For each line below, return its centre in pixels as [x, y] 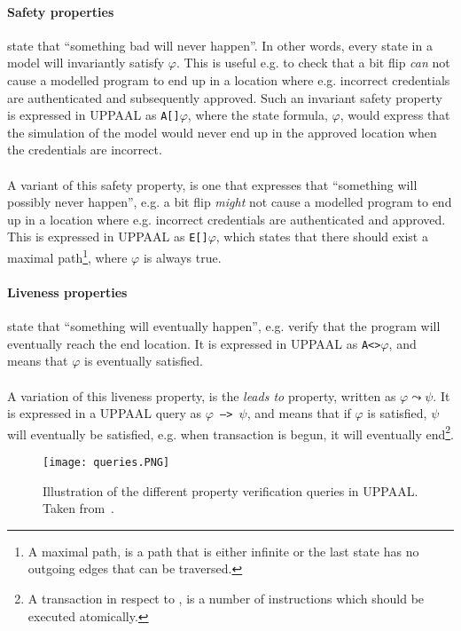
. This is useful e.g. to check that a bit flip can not [313, 63]
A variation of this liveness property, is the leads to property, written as [202, 395]
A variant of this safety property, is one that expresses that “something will [212, 184]
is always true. [182, 257]
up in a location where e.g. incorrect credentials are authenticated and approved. [227, 219]
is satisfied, [397, 413]
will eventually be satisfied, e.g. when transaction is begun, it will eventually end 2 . [231, 432]
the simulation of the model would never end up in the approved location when [222, 132]
